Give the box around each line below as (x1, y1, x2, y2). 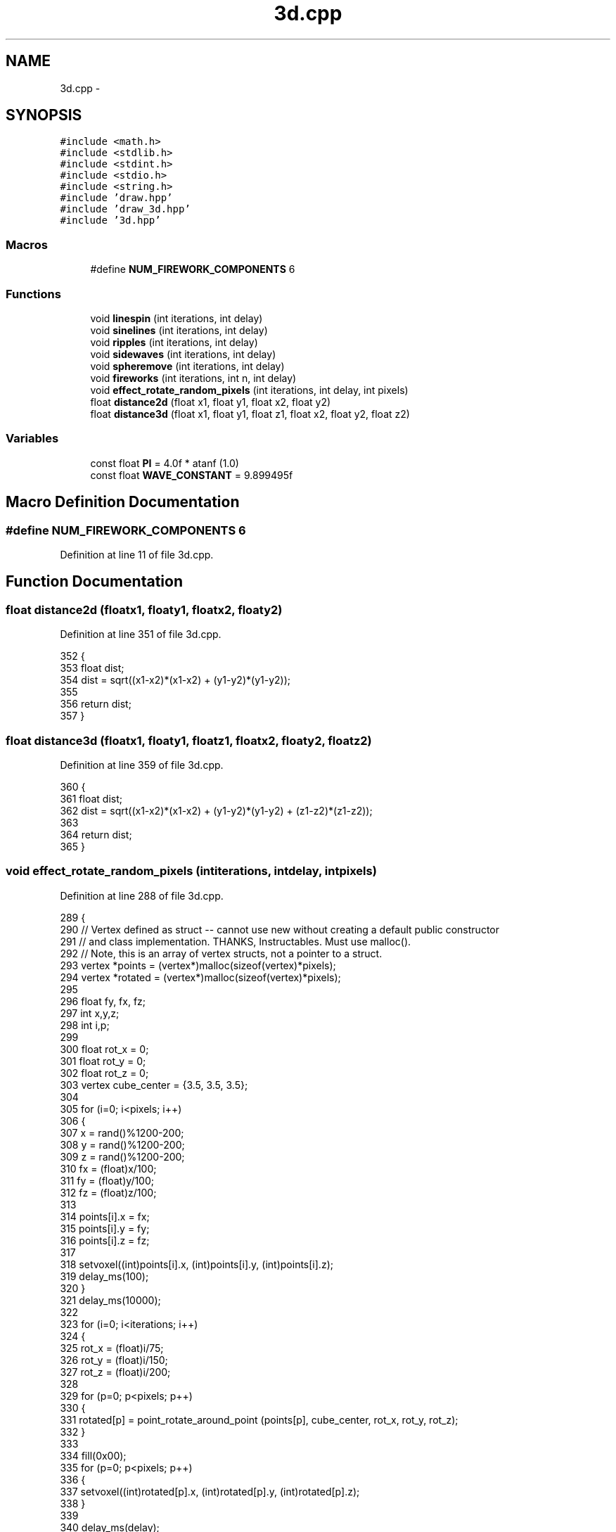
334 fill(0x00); (60, 1449, 127, 1462)
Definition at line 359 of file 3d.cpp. (60, 758, 224, 771)
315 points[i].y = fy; (60, 1222, 150, 1234)
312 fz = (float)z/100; (60, 1186, 157, 1199)
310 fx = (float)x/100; (60, 1162, 157, 1175)
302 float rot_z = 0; (60, 1066, 149, 1079)
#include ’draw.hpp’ (60, 192, 173, 204)
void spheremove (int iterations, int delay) (90, 359, 285, 372)
